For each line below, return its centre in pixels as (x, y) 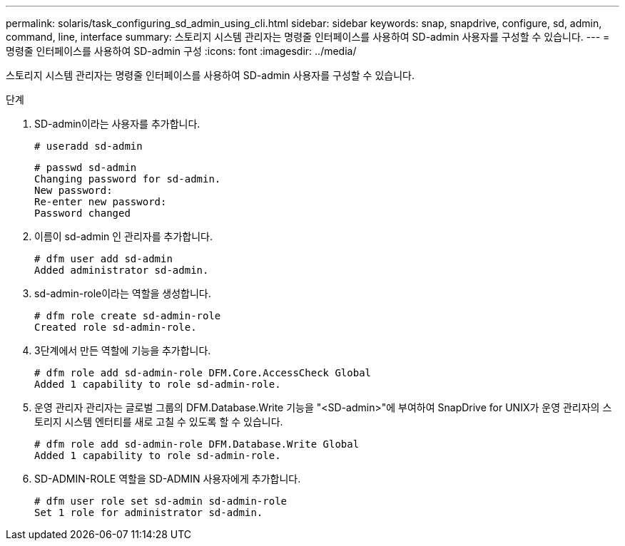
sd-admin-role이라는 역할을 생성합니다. (123, 293)
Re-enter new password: (101, 202)
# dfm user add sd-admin (103, 259)
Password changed (82, 213)
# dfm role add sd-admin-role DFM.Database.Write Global (197, 444)
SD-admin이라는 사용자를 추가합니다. (117, 124)
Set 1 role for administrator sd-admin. (149, 512)
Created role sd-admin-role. (116, 327)
